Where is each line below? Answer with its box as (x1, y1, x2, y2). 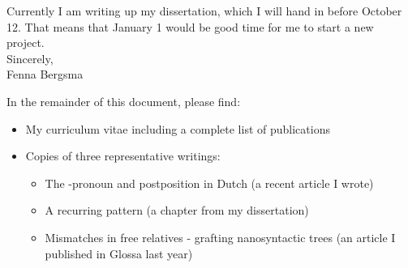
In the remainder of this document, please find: (6, 92, 241, 109)
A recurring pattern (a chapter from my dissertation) (45, 202, 309, 219)
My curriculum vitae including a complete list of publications (25, 120, 330, 137)
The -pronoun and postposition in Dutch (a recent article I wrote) (45, 174, 374, 191)
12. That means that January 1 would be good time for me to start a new (6, 18, 374, 35)
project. (6, 34, 45, 51)
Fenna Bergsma (6, 66, 84, 83)
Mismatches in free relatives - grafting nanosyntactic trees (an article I (45, 228, 396, 245)
